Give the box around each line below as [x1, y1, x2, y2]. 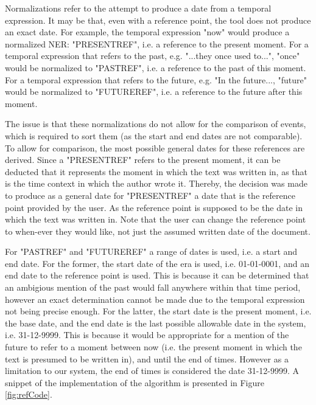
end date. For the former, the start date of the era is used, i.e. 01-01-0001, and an [5, 257, 309, 269]
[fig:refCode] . [5, 388, 52, 401]
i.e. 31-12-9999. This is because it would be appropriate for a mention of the [5, 328, 289, 341]
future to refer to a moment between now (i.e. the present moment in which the [5, 341, 302, 353]
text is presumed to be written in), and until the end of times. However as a [5, 352, 289, 365]
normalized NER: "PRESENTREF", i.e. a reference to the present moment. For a [5, 37, 309, 50]
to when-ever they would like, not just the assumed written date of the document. [5, 224, 311, 237]
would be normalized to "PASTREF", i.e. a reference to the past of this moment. [5, 61, 306, 74]
